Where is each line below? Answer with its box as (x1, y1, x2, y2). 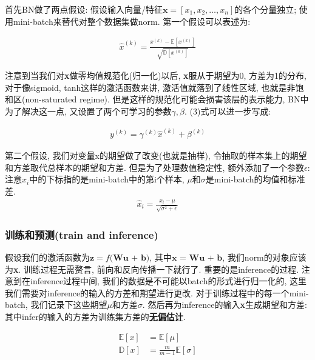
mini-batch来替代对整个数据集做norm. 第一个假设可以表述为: (13, 15, 251, 27)
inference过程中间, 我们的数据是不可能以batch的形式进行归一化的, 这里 (30, 275, 307, 287)
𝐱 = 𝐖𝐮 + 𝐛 (171, 253, 223, 262)
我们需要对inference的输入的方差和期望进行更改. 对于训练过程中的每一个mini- (5, 286, 309, 299)
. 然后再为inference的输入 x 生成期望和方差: (142, 298, 307, 311)
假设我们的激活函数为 (5, 250, 90, 263)
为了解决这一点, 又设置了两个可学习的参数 (5, 105, 172, 118)
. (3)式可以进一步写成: (185, 105, 271, 118)
